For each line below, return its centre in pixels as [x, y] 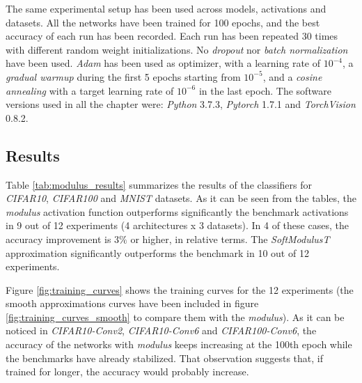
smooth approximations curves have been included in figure [132, 303]
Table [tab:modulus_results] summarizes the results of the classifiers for [159, 184]
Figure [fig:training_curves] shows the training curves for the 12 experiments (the [180, 289]
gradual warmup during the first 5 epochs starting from [123, 76]
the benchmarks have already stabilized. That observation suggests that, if [164, 358]
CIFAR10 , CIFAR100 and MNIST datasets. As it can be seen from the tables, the [181, 198]
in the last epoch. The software [265, 90]
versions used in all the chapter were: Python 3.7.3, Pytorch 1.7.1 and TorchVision [181, 104]
